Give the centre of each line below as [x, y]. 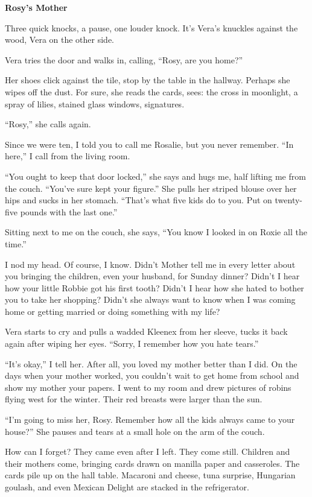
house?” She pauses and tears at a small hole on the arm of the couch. [135, 431]
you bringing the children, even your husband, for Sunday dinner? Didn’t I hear [152, 276]
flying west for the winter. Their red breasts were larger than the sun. [134, 399]
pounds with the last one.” [69, 211]
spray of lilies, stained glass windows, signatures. [95, 103]
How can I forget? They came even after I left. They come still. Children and [148, 451]
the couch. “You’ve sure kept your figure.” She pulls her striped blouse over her [151, 188]
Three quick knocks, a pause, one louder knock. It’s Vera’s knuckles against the [151, 27]
